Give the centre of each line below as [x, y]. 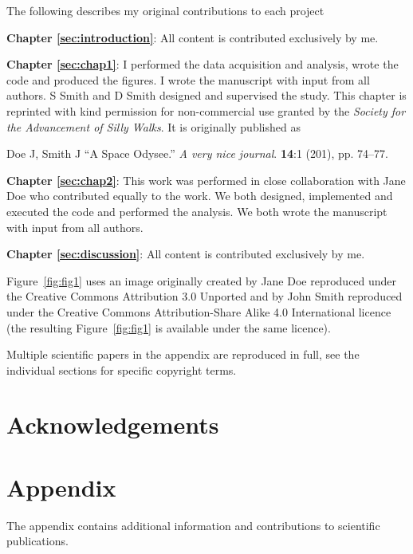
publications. [37, 541]
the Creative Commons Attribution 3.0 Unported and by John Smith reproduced [205, 296]
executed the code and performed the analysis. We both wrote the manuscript [197, 211]
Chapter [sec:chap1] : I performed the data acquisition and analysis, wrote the [203, 64]
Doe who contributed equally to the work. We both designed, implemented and [200, 196]
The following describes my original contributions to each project [165, 10]
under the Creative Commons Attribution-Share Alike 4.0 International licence [199, 311]
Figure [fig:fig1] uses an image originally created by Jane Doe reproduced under [202, 280]
